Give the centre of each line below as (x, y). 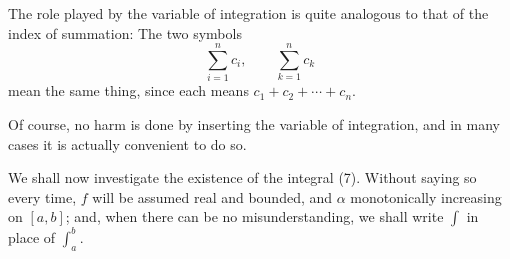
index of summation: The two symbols (125, 32)
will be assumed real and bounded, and (212, 196)
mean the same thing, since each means (128, 90)
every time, (42, 196)
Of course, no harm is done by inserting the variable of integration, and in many (254, 123)
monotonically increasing (426, 196)
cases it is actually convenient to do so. (127, 143)
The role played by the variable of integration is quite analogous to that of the (248, 13)
